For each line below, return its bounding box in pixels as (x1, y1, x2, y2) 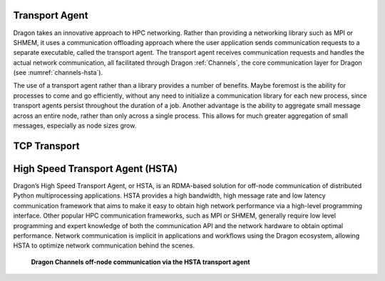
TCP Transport (13, 140, 80, 152)
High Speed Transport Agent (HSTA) (13, 163, 178, 175)
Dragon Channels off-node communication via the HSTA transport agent (31, 257, 250, 266)
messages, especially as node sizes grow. (13, 121, 137, 130)
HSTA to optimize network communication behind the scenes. (13, 241, 195, 250)
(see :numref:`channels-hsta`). (13, 68, 103, 77)
